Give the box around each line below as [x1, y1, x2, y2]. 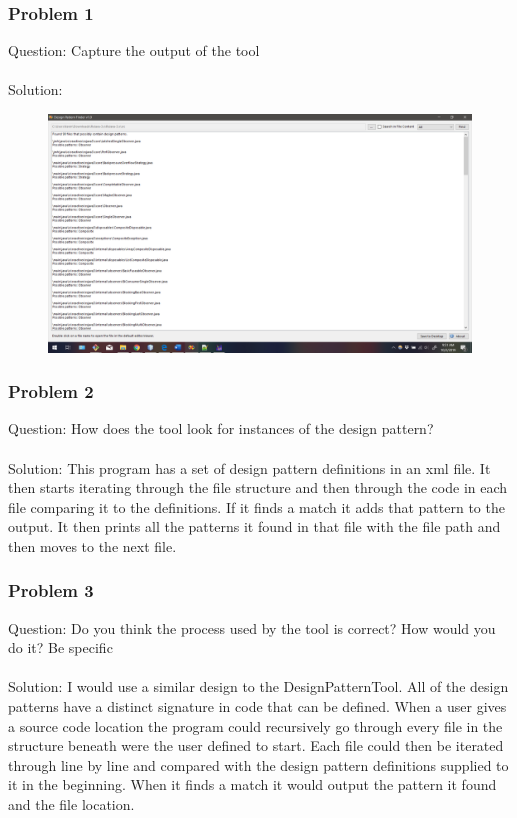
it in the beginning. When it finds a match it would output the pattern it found [8, 774, 497, 795]
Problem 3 [8, 578, 94, 603]
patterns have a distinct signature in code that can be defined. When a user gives [8, 696, 507, 717]
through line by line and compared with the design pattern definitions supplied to [8, 754, 509, 775]
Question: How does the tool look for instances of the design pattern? [8, 418, 434, 439]
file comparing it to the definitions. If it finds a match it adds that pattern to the [8, 496, 505, 517]
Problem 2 [8, 379, 94, 404]
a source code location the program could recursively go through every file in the [8, 715, 503, 736]
